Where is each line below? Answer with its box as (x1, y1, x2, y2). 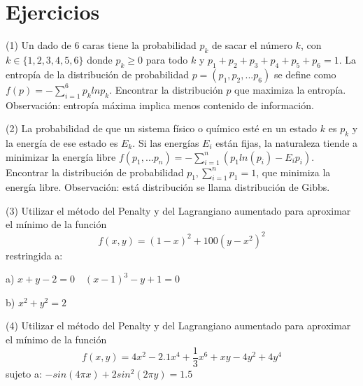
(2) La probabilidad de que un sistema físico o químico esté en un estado (6, 121, 318, 136)
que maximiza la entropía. (234, 82, 346, 96)
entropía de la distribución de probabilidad (6, 66, 189, 81)
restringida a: (6, 248, 63, 262)
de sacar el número (212, 38, 292, 52)
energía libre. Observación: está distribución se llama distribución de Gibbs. (6, 180, 330, 194)
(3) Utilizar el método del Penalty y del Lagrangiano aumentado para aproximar (6, 203, 351, 217)
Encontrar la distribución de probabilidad (6, 164, 184, 179)
